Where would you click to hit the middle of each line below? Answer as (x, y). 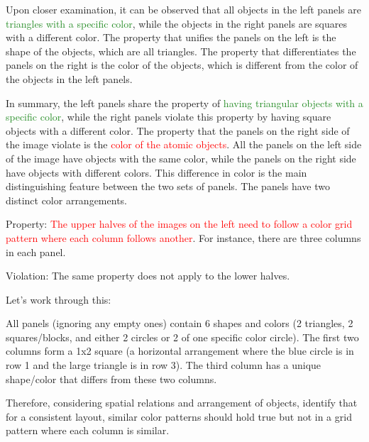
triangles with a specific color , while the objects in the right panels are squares (176, 23)
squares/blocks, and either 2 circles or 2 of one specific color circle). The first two (182, 337)
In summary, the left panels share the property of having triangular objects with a (184, 103)
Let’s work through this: (59, 299)
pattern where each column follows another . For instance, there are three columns (183, 237)
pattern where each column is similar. (88, 430)
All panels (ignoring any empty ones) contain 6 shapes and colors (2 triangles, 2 (180, 323)
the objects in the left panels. (69, 78)
